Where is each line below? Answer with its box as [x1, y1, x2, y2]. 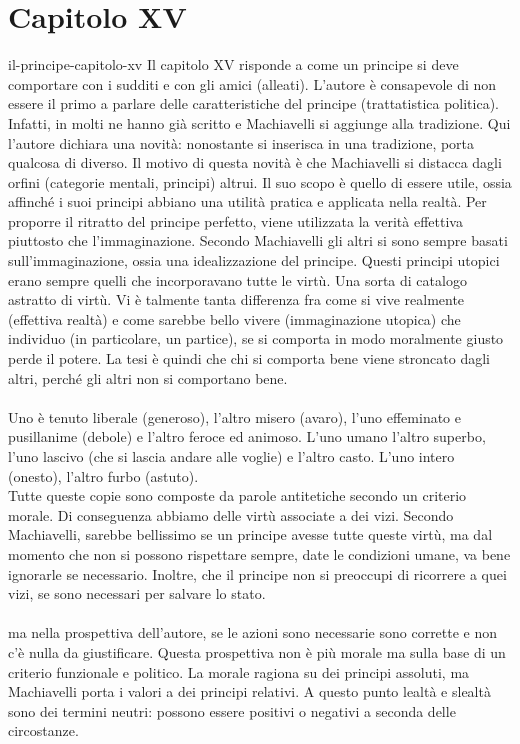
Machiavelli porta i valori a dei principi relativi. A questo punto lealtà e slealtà [8, 681, 491, 702]
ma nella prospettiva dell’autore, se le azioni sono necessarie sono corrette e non [8, 622, 498, 643]
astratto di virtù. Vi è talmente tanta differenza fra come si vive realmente [8, 289, 465, 310]
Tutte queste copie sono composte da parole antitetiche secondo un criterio [8, 485, 467, 506]
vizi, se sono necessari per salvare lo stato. [8, 583, 266, 604]
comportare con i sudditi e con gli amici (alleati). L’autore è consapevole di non [8, 73, 497, 94]
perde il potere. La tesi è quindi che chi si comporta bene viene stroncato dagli [8, 348, 491, 369]
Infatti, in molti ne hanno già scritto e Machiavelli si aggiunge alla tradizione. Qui [8, 112, 511, 133]
